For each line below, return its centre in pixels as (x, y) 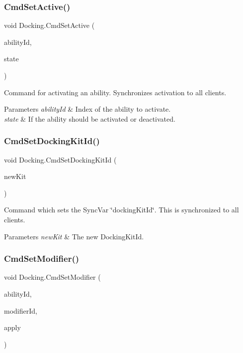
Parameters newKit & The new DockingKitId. (74, 236)
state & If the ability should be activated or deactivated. (90, 118)
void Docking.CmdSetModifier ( (52, 277)
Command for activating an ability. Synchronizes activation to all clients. (115, 92)
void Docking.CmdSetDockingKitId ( (60, 159)
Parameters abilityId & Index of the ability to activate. (87, 109)
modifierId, (21, 310)
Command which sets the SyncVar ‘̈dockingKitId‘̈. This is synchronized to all (121, 210)
